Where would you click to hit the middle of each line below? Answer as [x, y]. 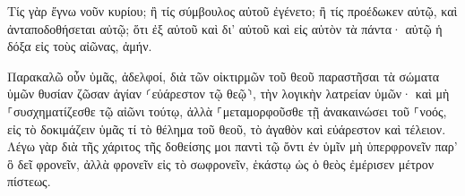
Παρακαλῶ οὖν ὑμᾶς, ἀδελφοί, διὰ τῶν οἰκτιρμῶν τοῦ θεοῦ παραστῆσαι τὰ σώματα [224, 76]
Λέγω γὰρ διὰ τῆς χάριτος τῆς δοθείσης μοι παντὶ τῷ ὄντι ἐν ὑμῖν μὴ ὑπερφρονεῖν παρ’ [232, 146]
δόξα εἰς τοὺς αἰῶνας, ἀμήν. [80, 46]
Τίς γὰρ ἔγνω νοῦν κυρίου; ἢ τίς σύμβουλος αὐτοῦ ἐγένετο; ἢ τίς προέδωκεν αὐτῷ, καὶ [232, 11]
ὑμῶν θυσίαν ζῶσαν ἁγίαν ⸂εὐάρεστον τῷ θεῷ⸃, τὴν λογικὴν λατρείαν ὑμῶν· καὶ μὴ [228, 94]
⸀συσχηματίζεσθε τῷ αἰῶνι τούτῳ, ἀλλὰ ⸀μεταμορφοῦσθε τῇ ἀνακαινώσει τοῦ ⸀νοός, [227, 111]
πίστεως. [29, 181]
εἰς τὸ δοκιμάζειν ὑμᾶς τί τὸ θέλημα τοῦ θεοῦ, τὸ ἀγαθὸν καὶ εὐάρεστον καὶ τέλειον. [227, 128]
